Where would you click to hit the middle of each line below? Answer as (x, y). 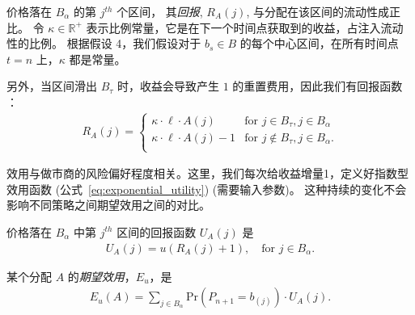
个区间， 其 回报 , (160, 11)
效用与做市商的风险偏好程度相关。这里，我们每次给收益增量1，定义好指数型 (207, 173)
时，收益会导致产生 (169, 86)
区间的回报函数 (157, 231)
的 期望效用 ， (102, 276)
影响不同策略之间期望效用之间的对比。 (108, 205)
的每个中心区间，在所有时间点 (319, 43)
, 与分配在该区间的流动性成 (318, 11)
